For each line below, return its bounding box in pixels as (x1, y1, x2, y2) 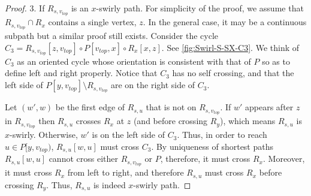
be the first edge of (55, 101, 125, 113)
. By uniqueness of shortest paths (151, 140, 274, 152)
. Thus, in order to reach (177, 128, 267, 141)
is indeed (93, 178, 126, 191)
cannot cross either (49, 152, 118, 165)
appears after (245, 101, 294, 113)
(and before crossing (133, 114, 208, 127)
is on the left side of (92, 128, 165, 141)
